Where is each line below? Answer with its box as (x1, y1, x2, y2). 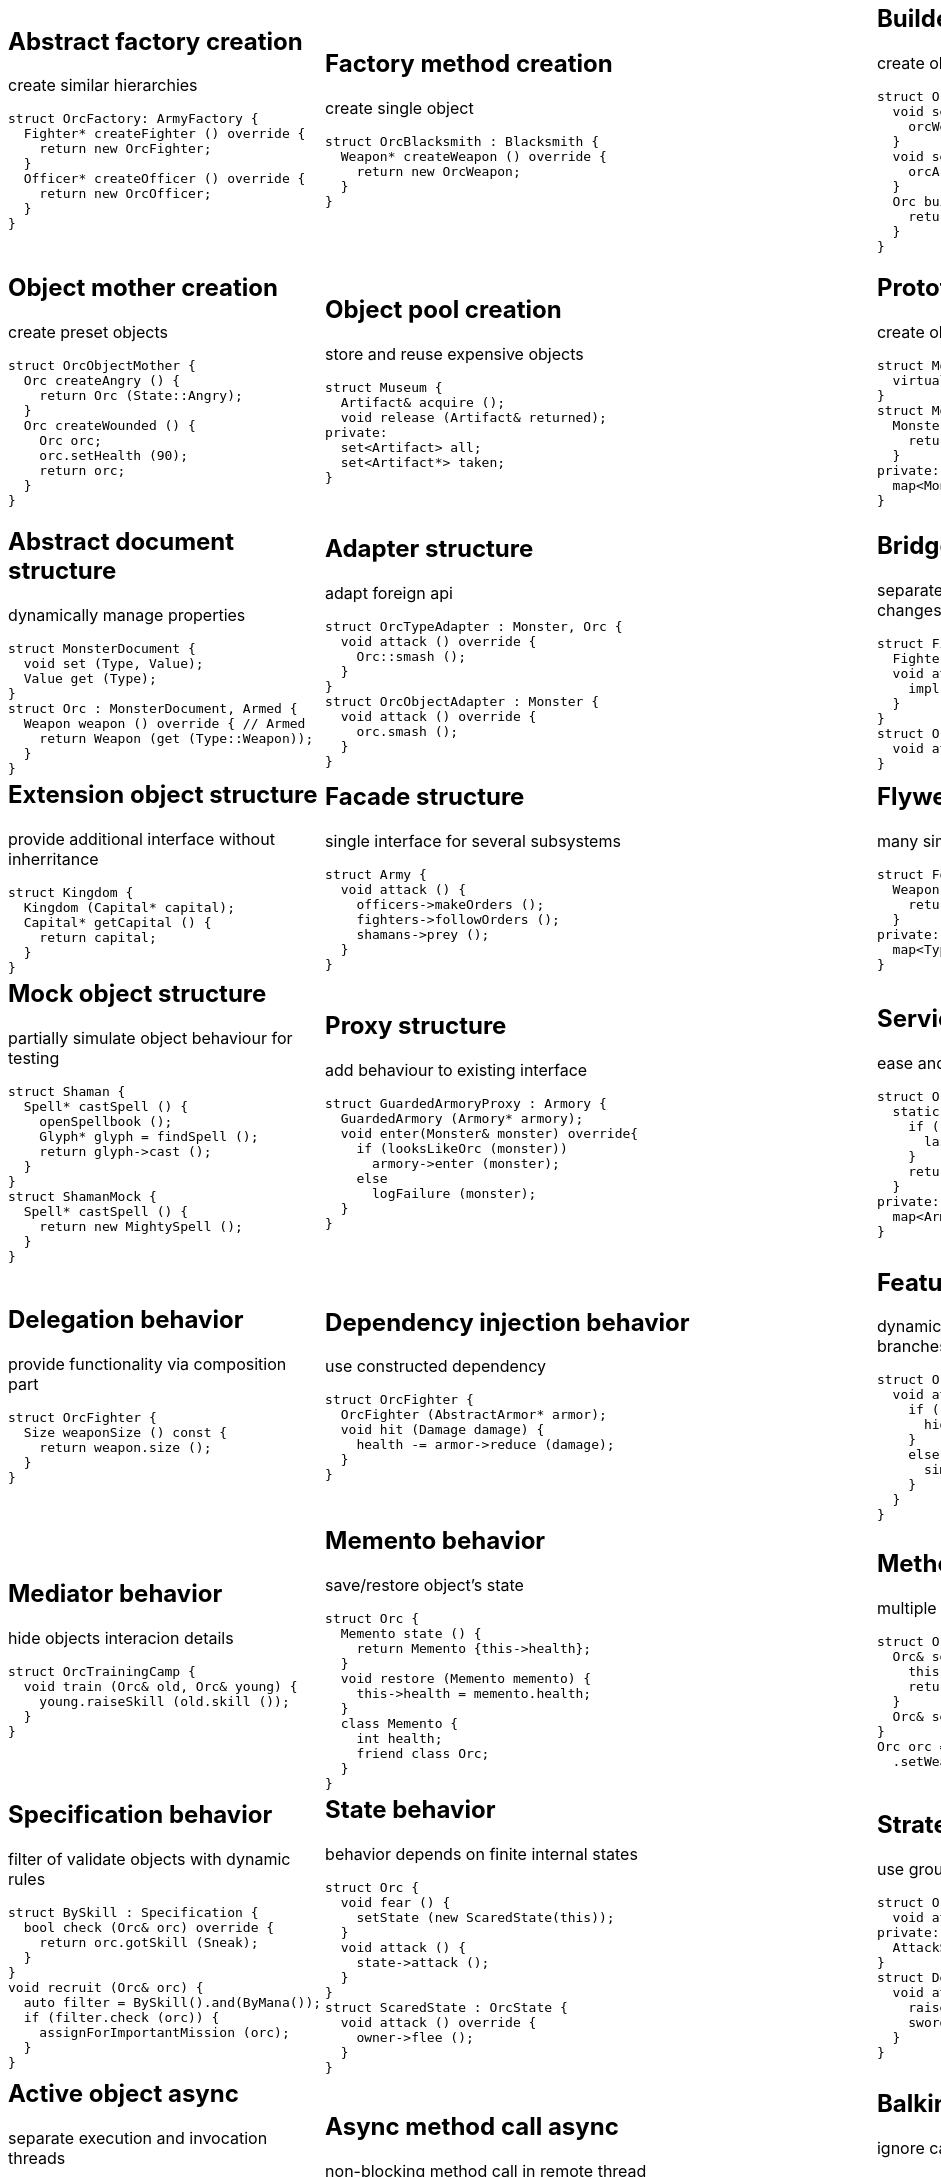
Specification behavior (8, 1800, 273, 1830)
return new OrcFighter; (39, 141, 212, 157)
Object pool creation (325, 295, 562, 325)
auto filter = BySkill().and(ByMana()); (23, 1995, 322, 2011)
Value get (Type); (23, 670, 157, 686)
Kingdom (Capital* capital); (23, 899, 235, 915)
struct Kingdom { (8, 884, 134, 900)
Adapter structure (325, 533, 534, 563)
